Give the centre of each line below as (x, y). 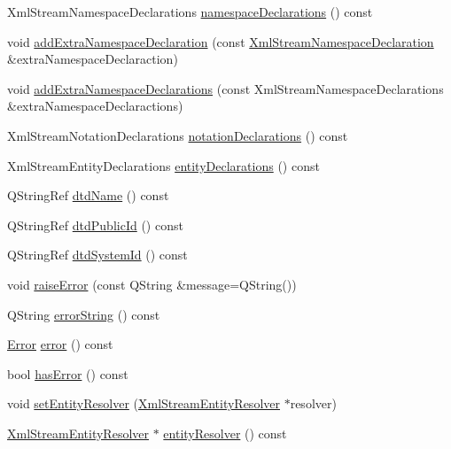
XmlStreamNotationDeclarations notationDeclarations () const (178, 135)
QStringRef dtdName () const (88, 195)
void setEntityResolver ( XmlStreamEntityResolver (144, 403)
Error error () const (60, 344)
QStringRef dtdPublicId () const (95, 224)
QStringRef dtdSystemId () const (97, 255)
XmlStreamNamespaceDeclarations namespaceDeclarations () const (190, 12)
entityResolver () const (225, 433)
